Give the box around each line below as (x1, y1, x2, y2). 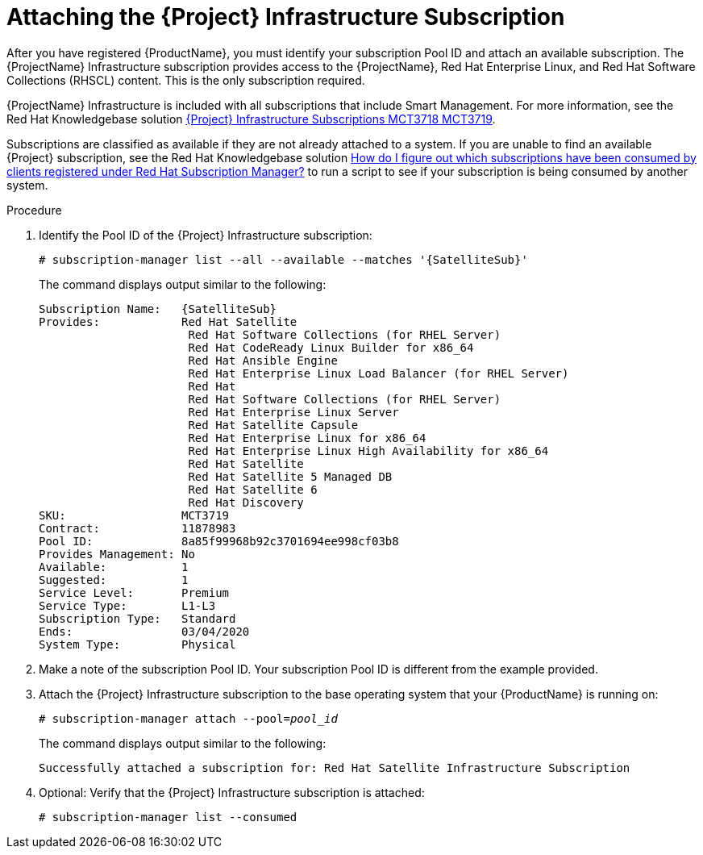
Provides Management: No (39, 547, 195, 561)
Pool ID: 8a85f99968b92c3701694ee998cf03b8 (39, 534, 399, 548)
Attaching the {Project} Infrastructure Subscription (6, 3, 565, 31)
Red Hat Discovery (188, 495, 304, 509)
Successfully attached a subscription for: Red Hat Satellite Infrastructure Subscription (39, 761, 630, 774)
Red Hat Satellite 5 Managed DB (188, 469, 393, 483)
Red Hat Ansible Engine (188, 353, 338, 367)
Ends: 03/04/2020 (39, 624, 250, 638)
